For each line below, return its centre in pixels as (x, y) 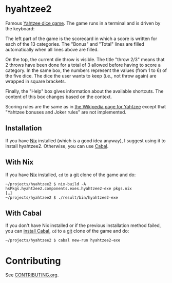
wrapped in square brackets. (36, 81)
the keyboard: (20, 28)
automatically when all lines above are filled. (52, 49)
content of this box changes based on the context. (59, 97)
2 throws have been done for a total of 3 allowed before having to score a (83, 65)
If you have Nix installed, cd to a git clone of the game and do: (71, 175)
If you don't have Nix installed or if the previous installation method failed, (83, 225)
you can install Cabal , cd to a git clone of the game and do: (67, 231)
